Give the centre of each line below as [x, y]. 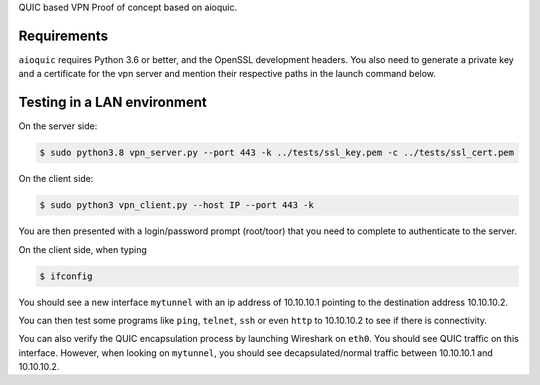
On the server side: [58, 126]
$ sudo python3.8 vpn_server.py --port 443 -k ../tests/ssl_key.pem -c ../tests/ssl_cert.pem [277, 153]
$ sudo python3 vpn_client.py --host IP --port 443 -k [176, 205]
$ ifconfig [66, 276]
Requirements [63, 35]
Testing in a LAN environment [112, 102]
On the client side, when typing [82, 249]
